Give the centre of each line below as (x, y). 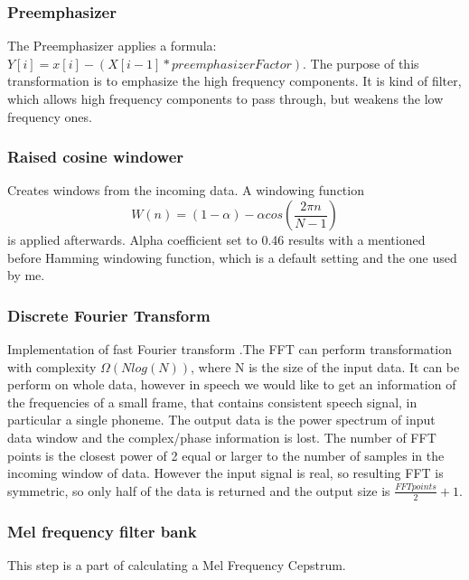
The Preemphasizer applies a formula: (112, 46)
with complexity (52, 366)
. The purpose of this (361, 63)
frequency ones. (50, 116)
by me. (26, 275)
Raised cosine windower (96, 157)
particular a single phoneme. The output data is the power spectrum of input (221, 420)
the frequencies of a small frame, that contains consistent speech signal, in (212, 402)
